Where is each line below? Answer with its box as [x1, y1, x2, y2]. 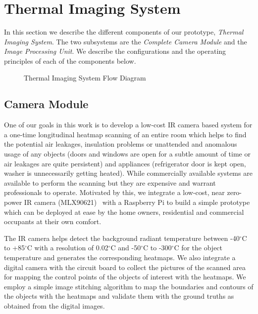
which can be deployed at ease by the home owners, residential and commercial [4, 206, 244, 217]
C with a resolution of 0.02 [27, 242, 108, 253]
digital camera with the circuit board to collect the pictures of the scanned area [4, 262, 246, 272]
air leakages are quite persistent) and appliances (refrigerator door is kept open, [4, 158, 246, 168]
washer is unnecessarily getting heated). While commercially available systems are [4, 168, 253, 178]
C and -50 [110, 242, 141, 253]
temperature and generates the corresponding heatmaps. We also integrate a [4, 252, 236, 263]
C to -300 [143, 242, 172, 253]
